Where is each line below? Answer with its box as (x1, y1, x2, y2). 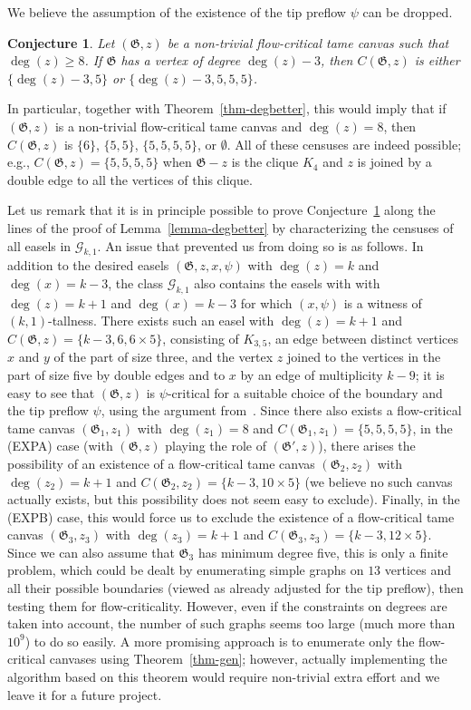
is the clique (231, 152, 299, 171)
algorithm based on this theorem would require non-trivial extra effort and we (7, 667, 440, 686)
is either (414, 51, 460, 70)
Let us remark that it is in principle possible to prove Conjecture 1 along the (7, 200, 436, 219)
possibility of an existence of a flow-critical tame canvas (7, 453, 315, 472)
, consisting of (162, 328, 239, 347)
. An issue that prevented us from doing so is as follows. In (97, 236, 424, 255)
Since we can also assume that (7, 542, 175, 561)
